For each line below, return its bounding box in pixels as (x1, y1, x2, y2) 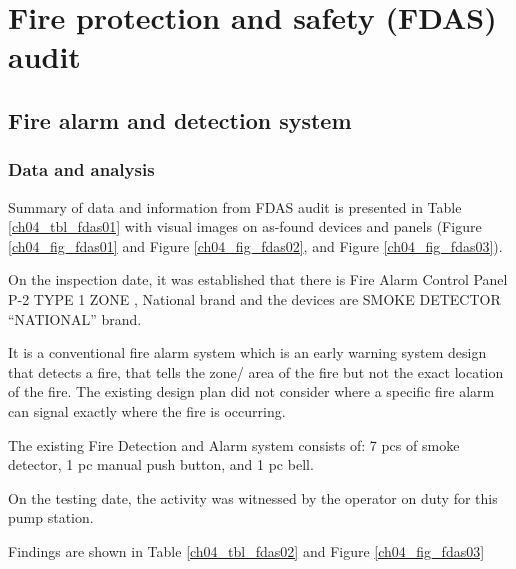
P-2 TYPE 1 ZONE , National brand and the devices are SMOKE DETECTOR (8, 288, 501, 309)
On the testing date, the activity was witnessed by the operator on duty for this (8, 487, 498, 508)
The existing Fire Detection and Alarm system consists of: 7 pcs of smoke (8, 434, 460, 455)
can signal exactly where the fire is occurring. (8, 400, 286, 421)
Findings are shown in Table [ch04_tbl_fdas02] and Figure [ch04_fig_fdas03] (8, 540, 485, 561)
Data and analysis (8, 157, 155, 182)
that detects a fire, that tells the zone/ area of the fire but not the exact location (8, 361, 504, 382)
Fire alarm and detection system (8, 104, 352, 135)
